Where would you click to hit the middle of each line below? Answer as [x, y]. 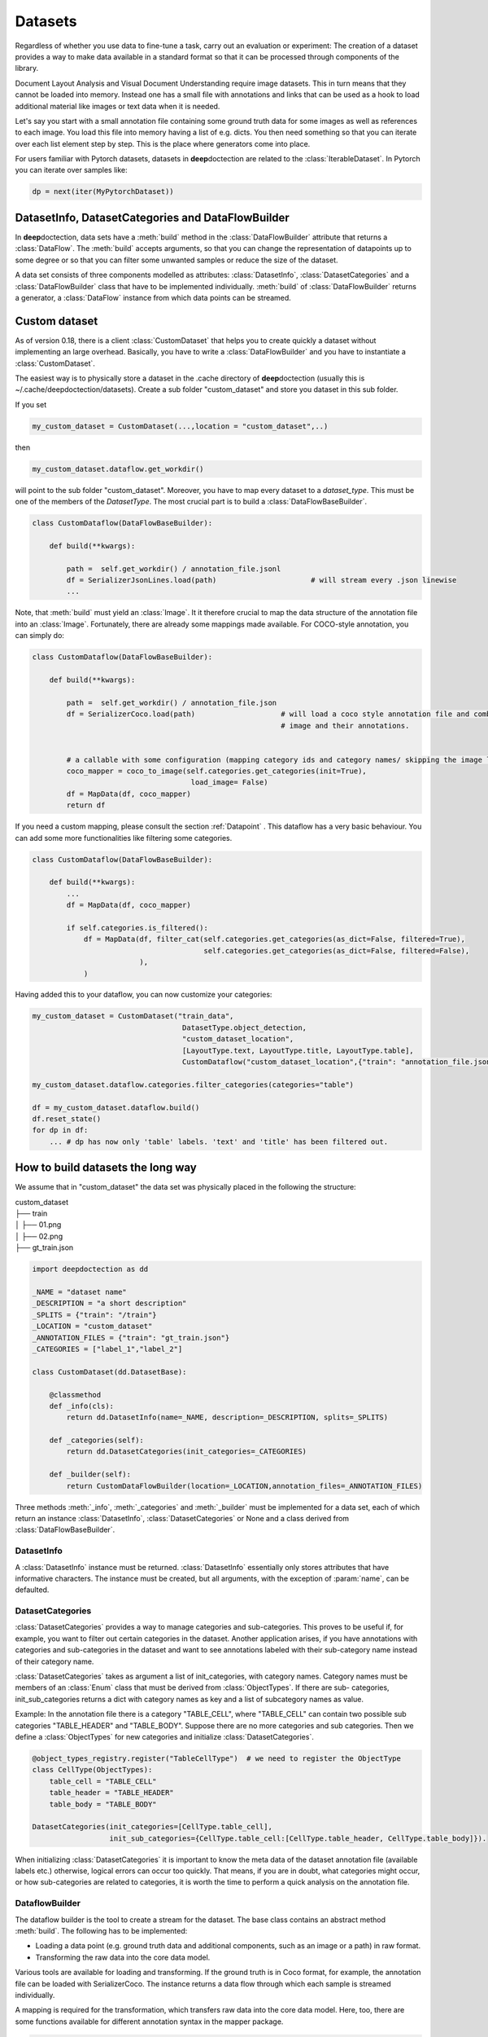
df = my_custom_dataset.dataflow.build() [116, 1107]
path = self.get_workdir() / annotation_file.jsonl [174, 569]
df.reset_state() [67, 1119]
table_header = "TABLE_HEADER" [111, 1793]
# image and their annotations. [345, 726]
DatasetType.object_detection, [244, 1027]
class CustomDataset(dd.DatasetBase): [109, 1372]
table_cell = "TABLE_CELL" [103, 1781]
